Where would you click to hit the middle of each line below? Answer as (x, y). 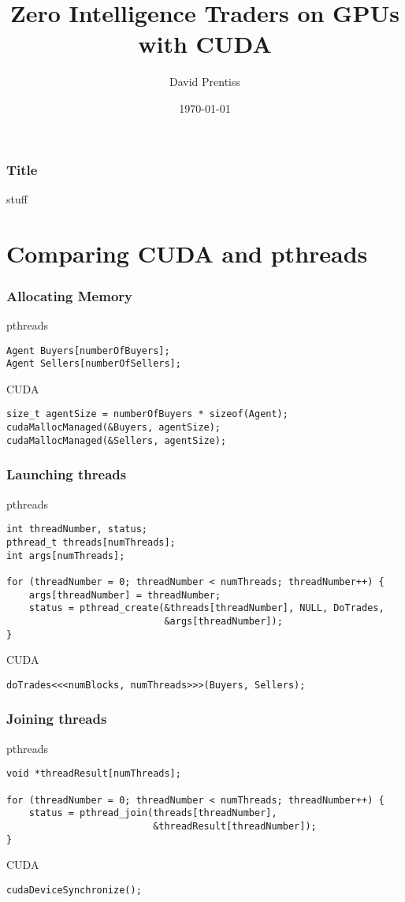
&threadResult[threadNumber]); (235, 826)
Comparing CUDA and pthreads (187, 253)
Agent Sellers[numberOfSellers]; (94, 364)
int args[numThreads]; (66, 555)
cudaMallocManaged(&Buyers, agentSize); (114, 428)
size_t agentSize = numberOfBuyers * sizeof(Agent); (147, 414)
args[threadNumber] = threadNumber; (125, 595)
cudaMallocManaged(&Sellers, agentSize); (117, 440)
